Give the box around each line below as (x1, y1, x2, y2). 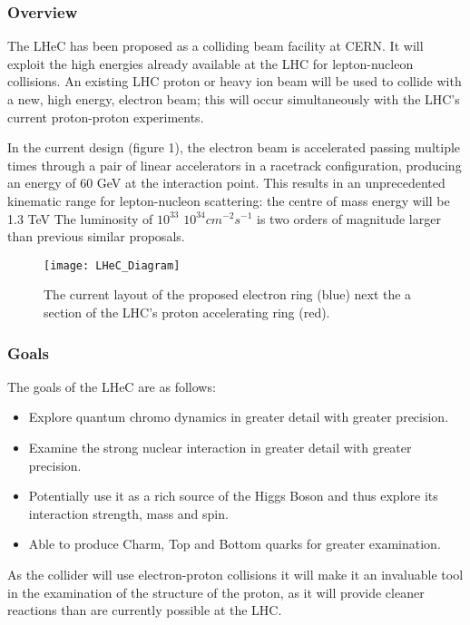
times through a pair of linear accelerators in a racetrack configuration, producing (7, 155, 462, 174)
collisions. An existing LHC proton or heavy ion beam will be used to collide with (7, 72, 462, 91)
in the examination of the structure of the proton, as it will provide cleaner (7, 582, 425, 601)
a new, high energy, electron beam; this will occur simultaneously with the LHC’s (7, 90, 460, 108)
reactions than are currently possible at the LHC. (7, 601, 282, 620)
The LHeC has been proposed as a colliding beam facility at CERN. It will (7, 36, 424, 55)
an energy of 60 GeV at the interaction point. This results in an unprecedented (7, 173, 446, 192)
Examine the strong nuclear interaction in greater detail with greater (28, 438, 412, 456)
